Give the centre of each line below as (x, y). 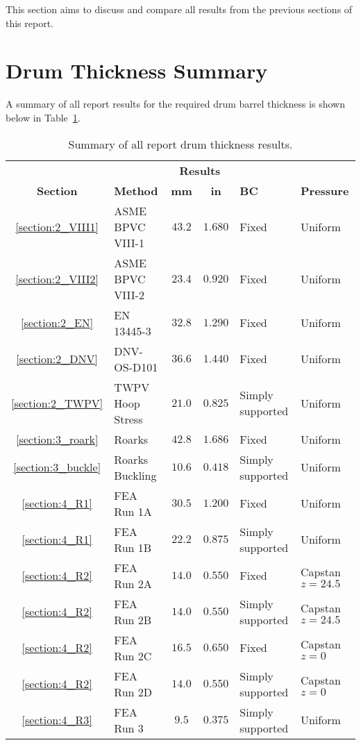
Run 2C (133, 655)
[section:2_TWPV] (57, 403)
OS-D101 (136, 367)
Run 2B (133, 619)
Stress (128, 419)
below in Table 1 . (43, 117)
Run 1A (133, 511)
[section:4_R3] (57, 720)
